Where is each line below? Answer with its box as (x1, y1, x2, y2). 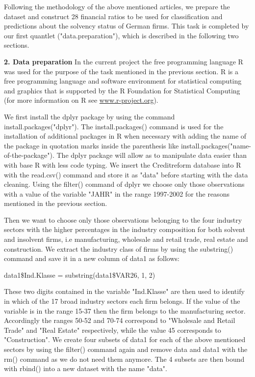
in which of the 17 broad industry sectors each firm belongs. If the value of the (4, 296, 240, 306)
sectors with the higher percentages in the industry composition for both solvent (4, 224, 245, 234)
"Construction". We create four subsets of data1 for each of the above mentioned (4, 334, 246, 345)
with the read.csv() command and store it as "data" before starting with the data (4, 169, 248, 179)
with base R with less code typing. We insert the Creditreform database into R (4, 159, 241, 170)
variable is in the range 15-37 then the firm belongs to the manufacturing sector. (4, 305, 246, 316)
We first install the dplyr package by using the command (4, 111, 175, 121)
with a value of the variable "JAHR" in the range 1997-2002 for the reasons (4, 188, 229, 199)
